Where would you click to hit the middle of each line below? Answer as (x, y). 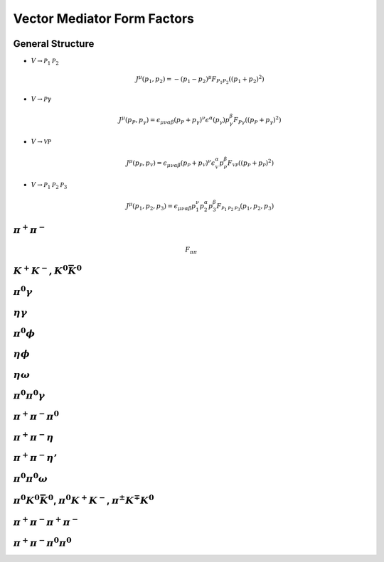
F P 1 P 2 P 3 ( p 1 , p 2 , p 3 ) (245, 207)
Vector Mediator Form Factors (104, 18)
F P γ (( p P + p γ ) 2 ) (257, 120)
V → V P (41, 142)
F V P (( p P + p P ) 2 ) (251, 163)
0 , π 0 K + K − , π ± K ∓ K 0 (101, 499)
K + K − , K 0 (41, 270)
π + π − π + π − (46, 522)
